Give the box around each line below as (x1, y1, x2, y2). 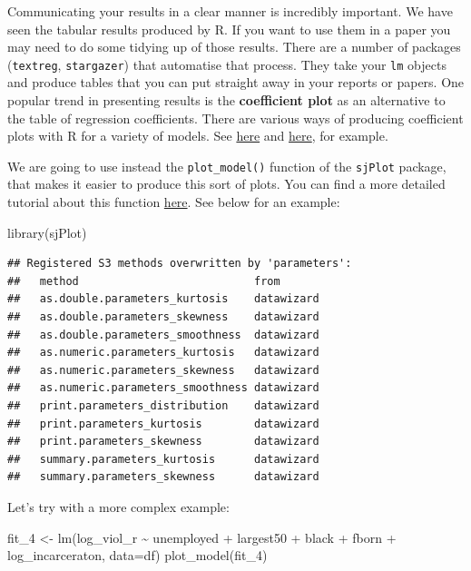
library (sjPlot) (7, 222, 87, 241)
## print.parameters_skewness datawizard (7, 435, 319, 448)
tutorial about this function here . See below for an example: (7, 192, 340, 212)
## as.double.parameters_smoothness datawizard (7, 328, 319, 341)
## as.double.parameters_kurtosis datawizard (7, 292, 319, 306)
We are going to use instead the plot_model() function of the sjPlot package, (7, 156, 446, 175)
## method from (7, 274, 280, 288)
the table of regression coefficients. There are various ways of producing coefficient (7, 108, 464, 127)
